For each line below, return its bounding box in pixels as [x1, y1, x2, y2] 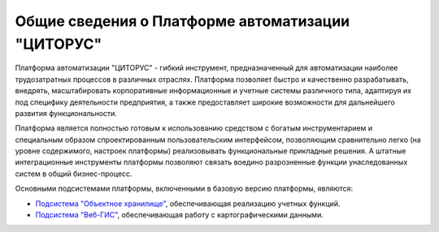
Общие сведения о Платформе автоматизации [15, 12, 350, 30]
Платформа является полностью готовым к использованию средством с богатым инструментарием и [15, 123, 373, 133]
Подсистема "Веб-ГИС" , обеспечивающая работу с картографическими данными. [35, 210, 324, 220]
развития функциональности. [15, 108, 118, 118]
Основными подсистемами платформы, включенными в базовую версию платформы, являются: [15, 183, 354, 194]
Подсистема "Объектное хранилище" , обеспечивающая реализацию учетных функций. [35, 199, 341, 208]
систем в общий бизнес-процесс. [15, 169, 133, 178]
